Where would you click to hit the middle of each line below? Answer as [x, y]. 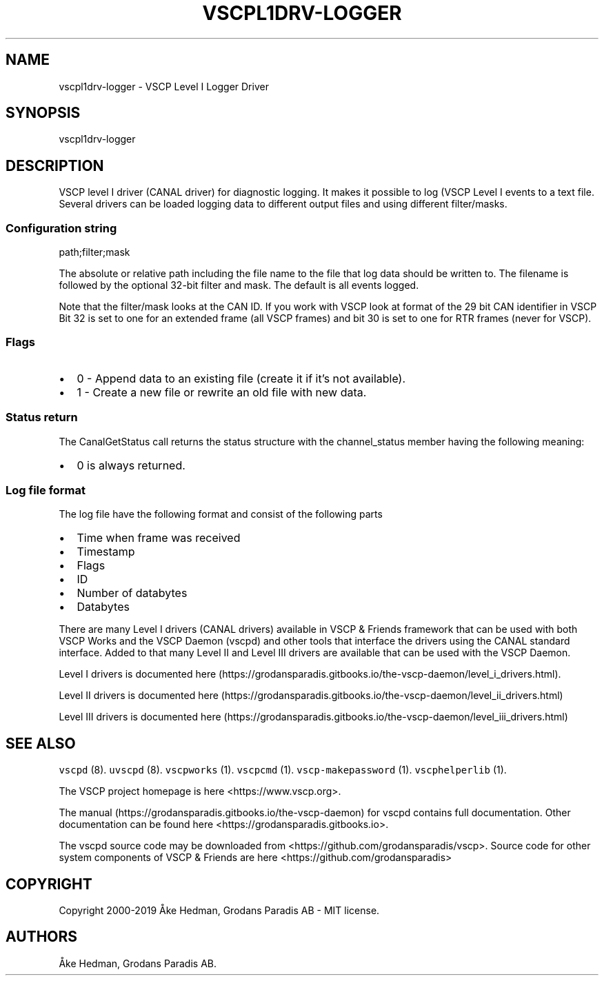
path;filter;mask [94, 252]
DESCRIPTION [55, 165]
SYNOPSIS [43, 113]
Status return [42, 417]
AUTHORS [42, 937]
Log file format [46, 490]
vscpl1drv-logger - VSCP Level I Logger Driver [164, 86]
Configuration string [61, 228]
